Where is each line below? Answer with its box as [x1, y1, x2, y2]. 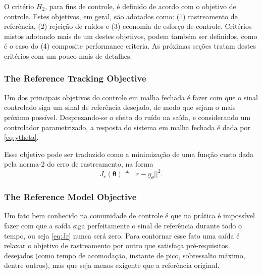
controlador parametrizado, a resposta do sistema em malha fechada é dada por [4, 122, 250, 132]
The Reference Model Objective [4, 190, 137, 203]
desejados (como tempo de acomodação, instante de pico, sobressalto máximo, [4, 250, 245, 260]
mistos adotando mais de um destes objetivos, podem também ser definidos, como [4, 30, 257, 41]
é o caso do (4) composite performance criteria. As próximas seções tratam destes [4, 41, 256, 51]
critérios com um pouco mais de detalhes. [4, 50, 132, 61]
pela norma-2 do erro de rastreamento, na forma [4, 159, 153, 169]
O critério [4, 1, 34, 11]
